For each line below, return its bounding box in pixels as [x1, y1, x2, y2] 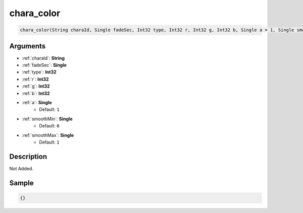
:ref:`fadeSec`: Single [22, 62, 67, 68]
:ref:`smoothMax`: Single [22, 132, 74, 138]
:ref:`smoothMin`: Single [22, 116, 73, 122]
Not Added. [9, 165, 34, 171]
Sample [9, 179, 34, 187]
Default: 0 [39, 123, 60, 129]
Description [9, 152, 47, 161]
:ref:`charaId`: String [22, 55, 65, 61]
